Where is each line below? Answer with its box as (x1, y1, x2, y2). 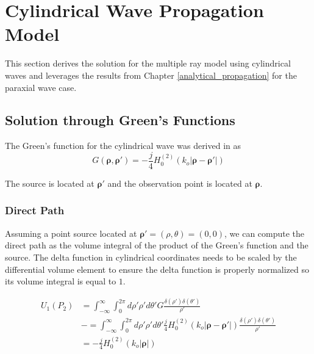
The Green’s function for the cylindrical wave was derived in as (5, 139, 241, 152)
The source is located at (5, 176, 95, 189)
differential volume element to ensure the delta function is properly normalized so (5, 262, 309, 275)
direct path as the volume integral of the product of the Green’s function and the (5, 239, 309, 251)
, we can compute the (224, 226, 305, 239)
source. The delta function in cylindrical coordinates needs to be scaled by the (5, 250, 297, 263)
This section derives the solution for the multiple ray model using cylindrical (5, 57, 291, 70)
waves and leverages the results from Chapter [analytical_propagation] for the (5, 68, 297, 81)
